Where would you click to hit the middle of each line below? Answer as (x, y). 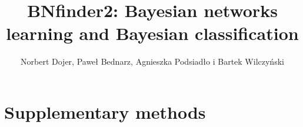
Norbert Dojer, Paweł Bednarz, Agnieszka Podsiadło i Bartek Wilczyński (152, 61)
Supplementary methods (105, 111)
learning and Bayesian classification (152, 33)
